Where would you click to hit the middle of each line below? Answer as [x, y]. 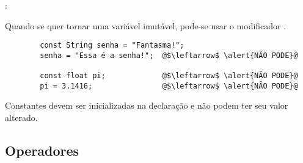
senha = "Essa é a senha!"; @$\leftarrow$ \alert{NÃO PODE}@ [169, 55]
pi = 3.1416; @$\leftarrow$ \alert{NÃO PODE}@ [169, 86]
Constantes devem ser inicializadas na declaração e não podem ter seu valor [147, 105]
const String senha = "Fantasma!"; [112, 45]
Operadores [42, 150]
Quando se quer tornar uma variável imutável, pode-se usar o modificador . [146, 25]
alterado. [21, 118]
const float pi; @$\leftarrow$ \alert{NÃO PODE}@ [169, 76]
